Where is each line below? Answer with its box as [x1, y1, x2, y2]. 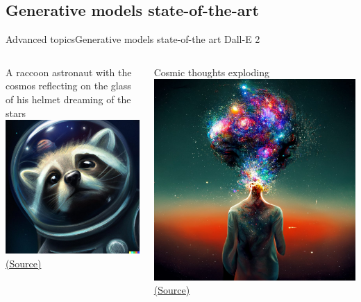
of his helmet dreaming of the [6, 91, 131, 106]
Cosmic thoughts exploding [153, 64, 269, 79]
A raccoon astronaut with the [6, 64, 132, 79]
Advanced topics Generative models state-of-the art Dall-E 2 [6, 32, 260, 46]
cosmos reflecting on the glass [6, 78, 131, 93]
